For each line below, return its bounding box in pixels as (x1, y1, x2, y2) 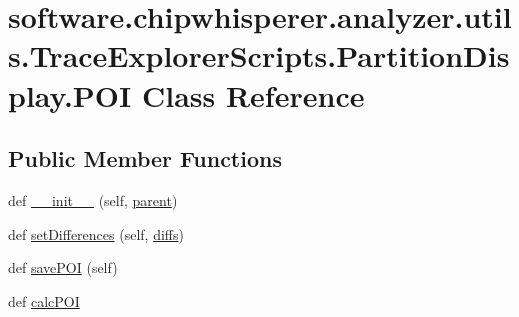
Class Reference (141, 74, 365, 115)
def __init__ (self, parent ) (8, 189, 178, 210)
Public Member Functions (8, 143, 282, 174)
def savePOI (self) (8, 257, 118, 278)
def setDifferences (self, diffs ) (8, 223, 184, 244)
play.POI (8, 74, 132, 115)
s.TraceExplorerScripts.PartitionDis (8, 35, 510, 76)
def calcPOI (8, 290, 80, 311)
